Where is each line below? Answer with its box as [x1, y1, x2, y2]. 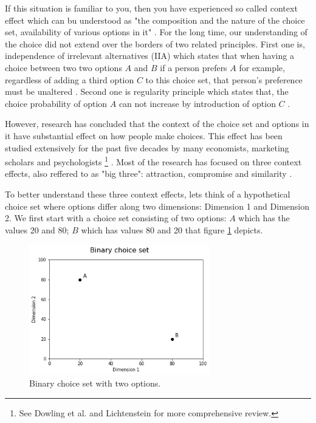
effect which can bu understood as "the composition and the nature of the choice [5, 13, 305, 26]
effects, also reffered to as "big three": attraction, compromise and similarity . [5, 167, 292, 180]
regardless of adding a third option [5, 73, 134, 86]
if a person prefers [160, 61, 227, 74]
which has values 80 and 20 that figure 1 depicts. [81, 223, 263, 236]
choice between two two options [5, 61, 122, 74]
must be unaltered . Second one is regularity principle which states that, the [5, 85, 289, 98]
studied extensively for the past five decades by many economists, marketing [5, 141, 289, 154]
